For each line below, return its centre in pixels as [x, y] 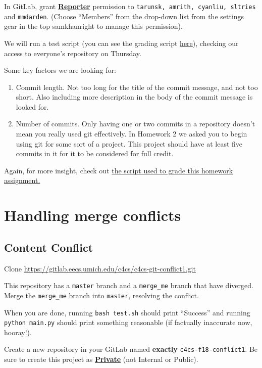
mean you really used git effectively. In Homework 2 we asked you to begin [132, 134]
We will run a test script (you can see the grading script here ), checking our [121, 43]
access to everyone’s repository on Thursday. [73, 53]
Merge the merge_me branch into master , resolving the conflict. [101, 295]
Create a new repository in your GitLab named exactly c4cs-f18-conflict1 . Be [131, 349]
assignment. [22, 180]
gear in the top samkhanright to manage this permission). [93, 26]
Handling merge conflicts [93, 215]
